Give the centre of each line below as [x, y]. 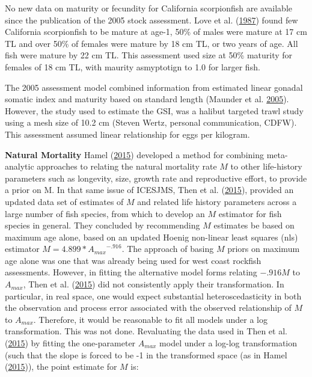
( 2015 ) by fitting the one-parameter [70, 343]
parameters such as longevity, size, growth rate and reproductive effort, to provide [156, 178]
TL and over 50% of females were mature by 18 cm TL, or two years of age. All [151, 43]
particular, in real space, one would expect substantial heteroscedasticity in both [153, 296]
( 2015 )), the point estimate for [61, 366]
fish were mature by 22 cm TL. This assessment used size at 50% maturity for [149, 55]
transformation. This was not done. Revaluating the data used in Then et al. [146, 331]
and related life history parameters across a [217, 201]
